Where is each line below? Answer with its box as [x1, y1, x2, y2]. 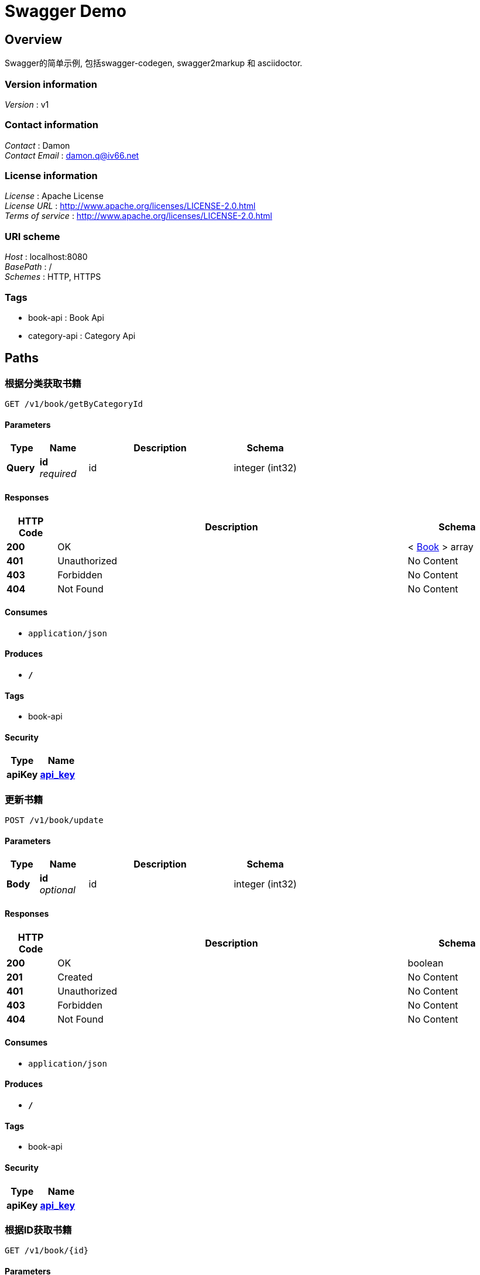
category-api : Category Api [28, 330, 136, 341]
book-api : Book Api [28, 312, 104, 323]
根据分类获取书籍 [5, 377, 81, 389]
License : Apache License [5, 191, 104, 201]
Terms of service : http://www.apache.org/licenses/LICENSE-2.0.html [5, 211, 272, 221]
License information [5, 170, 98, 182]
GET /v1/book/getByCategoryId [5, 399, 143, 409]
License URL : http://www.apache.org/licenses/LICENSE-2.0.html [5, 201, 256, 211]
